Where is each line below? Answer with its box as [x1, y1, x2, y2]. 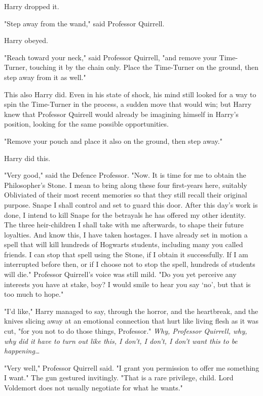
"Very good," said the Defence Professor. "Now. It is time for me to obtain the [4, 170, 246, 180]
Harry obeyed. [4, 35, 48, 46]
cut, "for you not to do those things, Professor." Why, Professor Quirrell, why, [4, 326, 247, 336]
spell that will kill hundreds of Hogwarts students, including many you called [4, 239, 243, 250]
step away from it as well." [4, 71, 86, 82]
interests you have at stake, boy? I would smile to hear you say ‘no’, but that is [4, 279, 251, 289]
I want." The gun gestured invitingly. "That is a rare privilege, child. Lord [4, 372, 234, 383]
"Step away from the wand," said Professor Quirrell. [4, 18, 165, 28]
